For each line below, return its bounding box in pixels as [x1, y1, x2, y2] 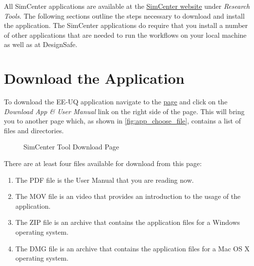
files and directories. [4, 125, 64, 135]
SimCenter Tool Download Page [23, 142, 119, 152]
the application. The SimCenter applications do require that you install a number [4, 20, 248, 30]
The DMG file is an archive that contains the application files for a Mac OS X [15, 243, 250, 253]
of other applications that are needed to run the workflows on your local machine [4, 29, 247, 40]
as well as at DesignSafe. [4, 39, 78, 49]
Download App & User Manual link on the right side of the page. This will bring [4, 106, 245, 116]
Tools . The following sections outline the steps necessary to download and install [4, 10, 245, 21]
